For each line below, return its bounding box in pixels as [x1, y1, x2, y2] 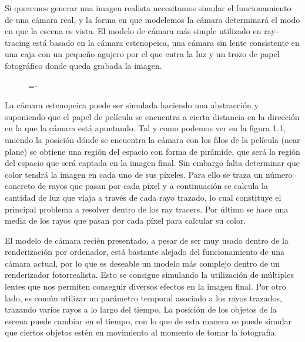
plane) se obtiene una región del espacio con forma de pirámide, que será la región [5, 145, 300, 157]
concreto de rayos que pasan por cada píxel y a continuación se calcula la [5, 180, 268, 192]
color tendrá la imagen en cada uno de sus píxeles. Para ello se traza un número [5, 168, 293, 180]
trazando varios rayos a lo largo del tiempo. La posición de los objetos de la [5, 303, 277, 316]
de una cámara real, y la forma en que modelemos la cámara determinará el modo [5, 13, 300, 25]
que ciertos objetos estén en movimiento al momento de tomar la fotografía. [5, 326, 277, 338]
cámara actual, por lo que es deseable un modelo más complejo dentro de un [5, 257, 280, 269]
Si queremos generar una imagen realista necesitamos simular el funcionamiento [5, 2, 291, 14]
